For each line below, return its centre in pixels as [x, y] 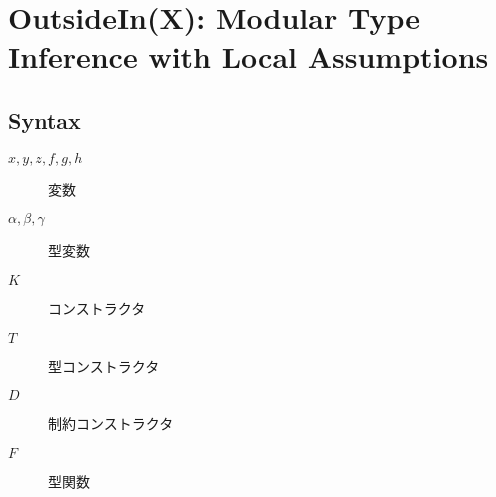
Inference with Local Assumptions [248, 56]
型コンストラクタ [104, 365]
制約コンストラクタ [111, 423]
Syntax [44, 119]
